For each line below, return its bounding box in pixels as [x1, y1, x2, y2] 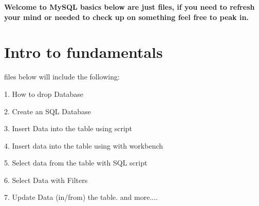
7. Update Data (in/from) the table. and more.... [4, 192, 158, 202]
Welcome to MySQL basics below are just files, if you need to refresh [4, 2, 255, 12]
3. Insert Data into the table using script [4, 123, 133, 134]
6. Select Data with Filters [4, 174, 88, 185]
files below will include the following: [4, 71, 120, 82]
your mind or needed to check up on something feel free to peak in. [4, 11, 249, 22]
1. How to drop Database [4, 88, 83, 99]
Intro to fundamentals [4, 42, 163, 63]
